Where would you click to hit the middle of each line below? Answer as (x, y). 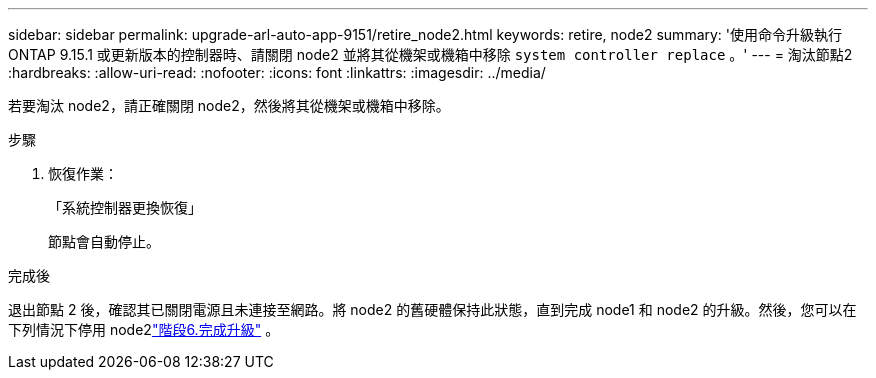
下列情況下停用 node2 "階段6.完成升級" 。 (144, 329)
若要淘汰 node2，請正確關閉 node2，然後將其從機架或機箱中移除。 (229, 105)
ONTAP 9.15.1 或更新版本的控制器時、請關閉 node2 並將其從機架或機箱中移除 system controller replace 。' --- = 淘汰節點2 (430, 54)
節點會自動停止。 (104, 241)
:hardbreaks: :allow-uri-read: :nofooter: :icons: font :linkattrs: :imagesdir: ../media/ (277, 72)
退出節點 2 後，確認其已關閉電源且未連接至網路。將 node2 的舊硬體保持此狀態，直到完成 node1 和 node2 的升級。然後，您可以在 (432, 309)
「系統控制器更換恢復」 (125, 207)
